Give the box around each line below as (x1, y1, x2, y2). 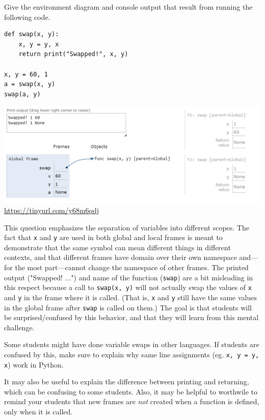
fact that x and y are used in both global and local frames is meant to (4, 232, 223, 243)
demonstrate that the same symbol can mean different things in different (4, 242, 231, 252)
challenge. (4, 322, 35, 332)
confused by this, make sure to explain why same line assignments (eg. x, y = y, (4, 349, 259, 359)
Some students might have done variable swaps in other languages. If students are (4, 339, 259, 350)
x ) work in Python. (4, 359, 64, 370)
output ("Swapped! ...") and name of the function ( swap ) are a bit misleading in (4, 272, 253, 282)
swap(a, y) (4, 90, 41, 98)
